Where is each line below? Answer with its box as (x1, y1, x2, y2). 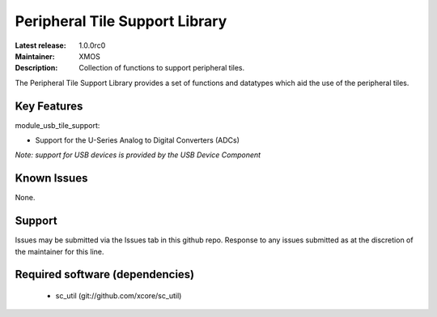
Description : (15, 63, 58, 73)
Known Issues (15, 171, 88, 186)
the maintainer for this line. (15, 246, 104, 256)
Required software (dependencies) (15, 268, 195, 281)
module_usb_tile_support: (15, 120, 100, 130)
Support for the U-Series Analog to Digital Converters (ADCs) (35, 135, 240, 145)
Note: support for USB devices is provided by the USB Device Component (15, 150, 261, 160)
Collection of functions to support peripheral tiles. (78, 63, 245, 73)
